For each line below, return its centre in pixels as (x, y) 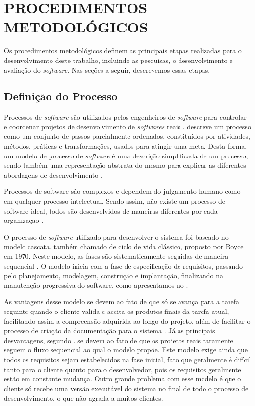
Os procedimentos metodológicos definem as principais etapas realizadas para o (123, 50)
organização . (24, 220)
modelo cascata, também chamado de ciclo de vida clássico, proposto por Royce (124, 246)
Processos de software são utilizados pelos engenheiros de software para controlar (125, 117)
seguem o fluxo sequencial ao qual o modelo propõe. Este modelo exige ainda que (126, 350)
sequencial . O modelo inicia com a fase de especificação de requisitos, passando (124, 265)
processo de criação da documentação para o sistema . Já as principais (110, 330)
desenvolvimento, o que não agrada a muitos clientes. (84, 398)
